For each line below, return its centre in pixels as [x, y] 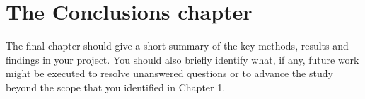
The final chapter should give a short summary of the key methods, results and [177, 46]
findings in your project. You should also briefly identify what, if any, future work [182, 59]
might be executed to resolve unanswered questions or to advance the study [169, 73]
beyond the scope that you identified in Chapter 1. [116, 87]
